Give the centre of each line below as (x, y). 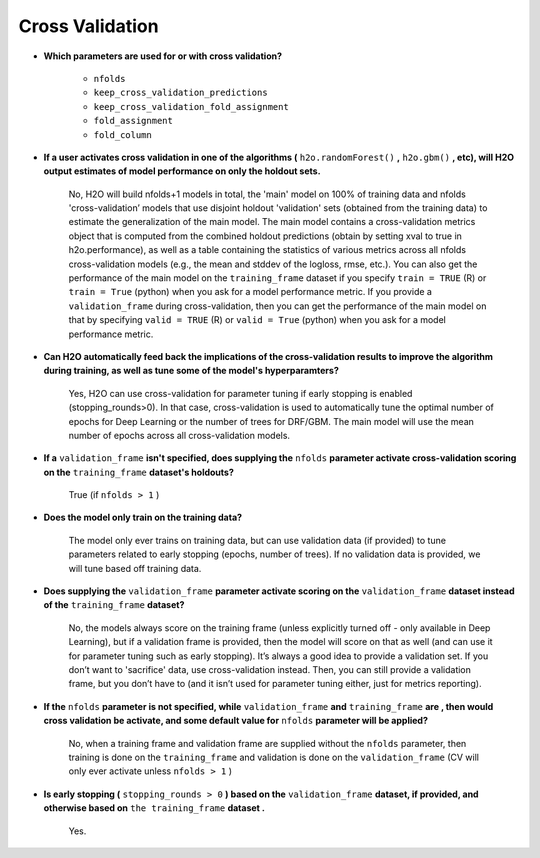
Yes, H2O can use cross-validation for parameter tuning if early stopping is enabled (240, 393)
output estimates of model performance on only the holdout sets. (182, 171)
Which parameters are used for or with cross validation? (163, 56)
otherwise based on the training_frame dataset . (154, 808)
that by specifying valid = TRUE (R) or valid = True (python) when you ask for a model (257, 320)
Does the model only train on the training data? (143, 517)
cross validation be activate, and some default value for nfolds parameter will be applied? (236, 721)
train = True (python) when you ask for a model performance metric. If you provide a (250, 292)
